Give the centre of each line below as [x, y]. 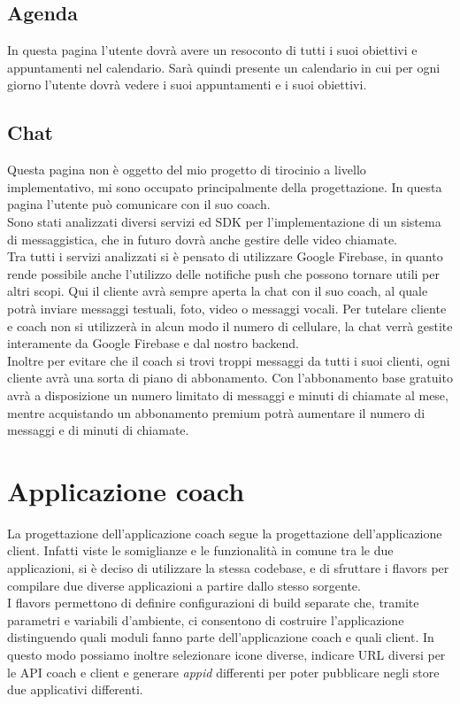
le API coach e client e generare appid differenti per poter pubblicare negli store [223, 672]
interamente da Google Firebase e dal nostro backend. [153, 343]
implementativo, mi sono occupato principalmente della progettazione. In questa [225, 186]
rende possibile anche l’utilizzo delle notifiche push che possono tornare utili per [224, 273]
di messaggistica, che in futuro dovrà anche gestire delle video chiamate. [202, 239]
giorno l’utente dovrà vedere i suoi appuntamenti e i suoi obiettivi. [187, 85]
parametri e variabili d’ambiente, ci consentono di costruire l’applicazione [206, 619]
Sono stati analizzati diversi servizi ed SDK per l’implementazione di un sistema [224, 221]
